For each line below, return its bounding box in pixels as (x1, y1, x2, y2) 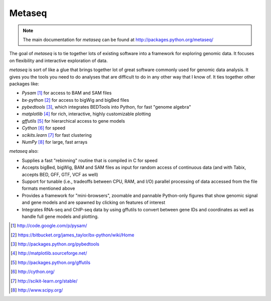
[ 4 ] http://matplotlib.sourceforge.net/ (11, 250, 87, 256)
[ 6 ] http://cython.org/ (11, 268, 55, 275)
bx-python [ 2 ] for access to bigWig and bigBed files (22, 97, 129, 103)
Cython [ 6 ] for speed (22, 125, 65, 131)
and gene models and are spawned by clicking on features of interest (22, 199, 166, 205)
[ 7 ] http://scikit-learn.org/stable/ (11, 278, 78, 284)
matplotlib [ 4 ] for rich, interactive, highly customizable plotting (22, 111, 151, 117)
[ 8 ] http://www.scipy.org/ (11, 287, 63, 293)
